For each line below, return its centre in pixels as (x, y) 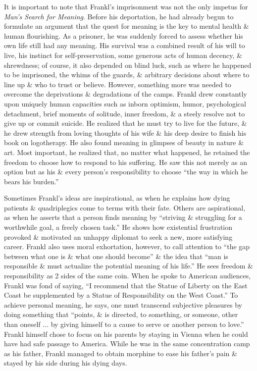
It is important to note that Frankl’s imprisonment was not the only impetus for (126, 6)
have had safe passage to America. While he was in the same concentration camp (127, 344)
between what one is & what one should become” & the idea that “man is (116, 256)
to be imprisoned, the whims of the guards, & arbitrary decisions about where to (127, 75)
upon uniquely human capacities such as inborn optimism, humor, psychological (125, 103)
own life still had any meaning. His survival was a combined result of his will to (125, 45)
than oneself (22, 324)
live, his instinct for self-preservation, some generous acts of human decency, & (123, 55)
